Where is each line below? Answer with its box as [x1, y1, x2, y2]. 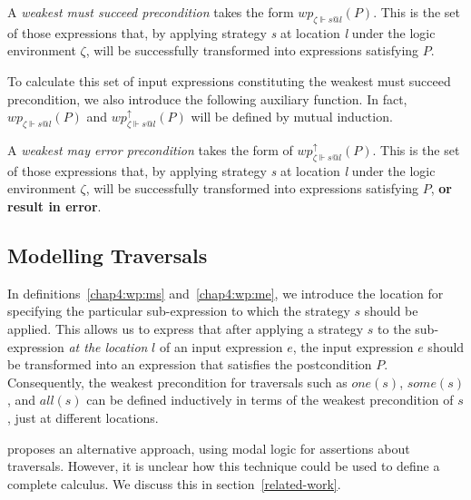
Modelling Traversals [7, 240, 208, 269]
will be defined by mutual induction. [191, 107, 393, 126]
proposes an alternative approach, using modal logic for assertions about [7, 438, 410, 457]
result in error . [7, 196, 102, 215]
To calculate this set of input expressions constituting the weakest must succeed [7, 71, 451, 90]
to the [378, 319, 411, 338]
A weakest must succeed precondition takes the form [7, 3, 294, 21]
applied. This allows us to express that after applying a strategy [7, 319, 364, 338]
